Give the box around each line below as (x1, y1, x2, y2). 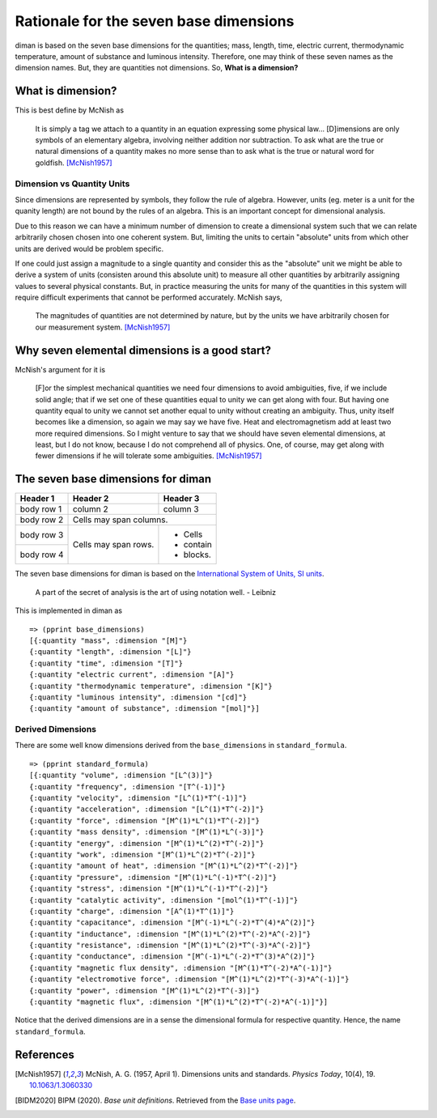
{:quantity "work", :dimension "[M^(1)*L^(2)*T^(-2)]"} (29, 850, 256, 859)
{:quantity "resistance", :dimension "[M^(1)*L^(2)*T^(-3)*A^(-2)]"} (29, 941, 312, 950)
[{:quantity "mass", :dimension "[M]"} (29, 636, 188, 645)
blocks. (183, 549, 212, 560)
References (15, 1048, 74, 1061)
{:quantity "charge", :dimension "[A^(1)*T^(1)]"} (29, 907, 235, 916)
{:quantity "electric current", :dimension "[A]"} (29, 670, 235, 679)
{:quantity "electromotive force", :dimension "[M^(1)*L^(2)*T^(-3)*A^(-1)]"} (29, 975, 350, 984)
